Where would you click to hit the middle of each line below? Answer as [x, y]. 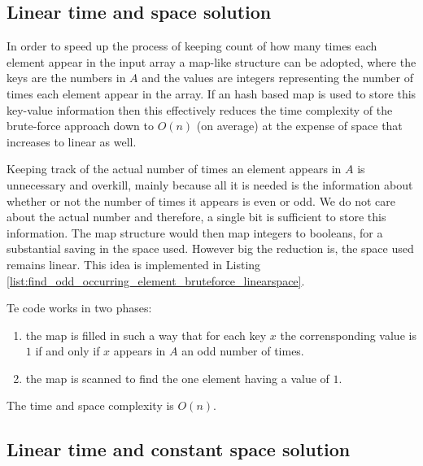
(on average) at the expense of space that [299, 126]
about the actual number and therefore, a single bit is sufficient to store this [196, 217]
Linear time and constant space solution [179, 449]
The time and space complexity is [90, 405]
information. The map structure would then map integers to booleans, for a [195, 232]
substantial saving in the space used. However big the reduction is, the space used [210, 248]
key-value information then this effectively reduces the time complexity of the [200, 109]
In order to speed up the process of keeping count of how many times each [192, 46]
